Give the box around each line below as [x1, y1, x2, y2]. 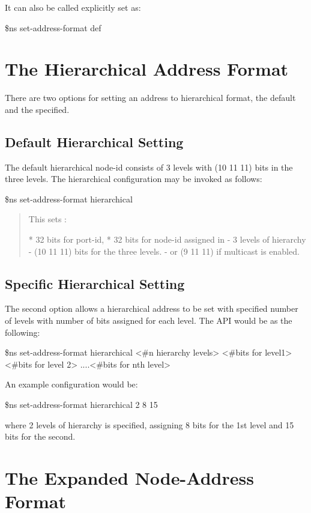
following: [5, 326, 40, 338]
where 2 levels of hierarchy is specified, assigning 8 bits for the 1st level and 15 [5, 418, 294, 431]
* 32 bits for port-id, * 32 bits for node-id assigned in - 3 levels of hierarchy [28, 233, 306, 246]
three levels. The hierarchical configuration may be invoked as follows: [5, 172, 262, 185]
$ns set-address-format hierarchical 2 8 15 [5, 398, 158, 411]
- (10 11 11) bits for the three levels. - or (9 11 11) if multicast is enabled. [28, 244, 300, 257]
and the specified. [5, 103, 70, 115]
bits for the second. [5, 430, 76, 443]
